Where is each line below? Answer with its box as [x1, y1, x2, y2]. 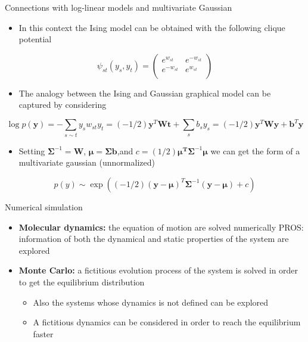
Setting [18, 144, 45, 157]
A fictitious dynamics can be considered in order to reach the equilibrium [33, 316, 301, 328]
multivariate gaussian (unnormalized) [18, 156, 155, 169]
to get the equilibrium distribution [18, 275, 145, 288]
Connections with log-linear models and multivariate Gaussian [5, 1, 232, 13]
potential [18, 33, 52, 45]
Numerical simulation [5, 200, 83, 213]
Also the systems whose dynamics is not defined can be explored [33, 296, 269, 308]
